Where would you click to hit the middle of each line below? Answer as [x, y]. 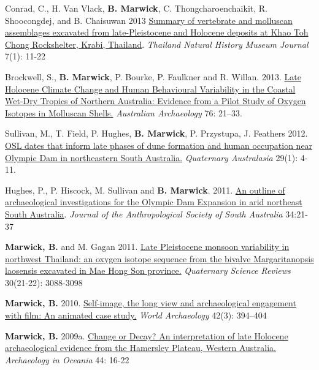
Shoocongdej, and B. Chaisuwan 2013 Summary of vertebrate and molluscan [149, 20]
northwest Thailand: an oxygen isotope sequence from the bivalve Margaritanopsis [159, 258]
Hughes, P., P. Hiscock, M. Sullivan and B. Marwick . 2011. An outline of [145, 190]
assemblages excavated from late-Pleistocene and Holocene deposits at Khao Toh [157, 32]
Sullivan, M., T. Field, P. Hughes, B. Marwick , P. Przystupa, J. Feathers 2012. [156, 133]
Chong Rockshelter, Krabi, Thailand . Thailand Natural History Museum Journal [157, 44]
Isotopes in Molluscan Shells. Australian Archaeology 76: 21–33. [124, 112]
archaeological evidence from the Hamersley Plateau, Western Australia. [140, 348]
